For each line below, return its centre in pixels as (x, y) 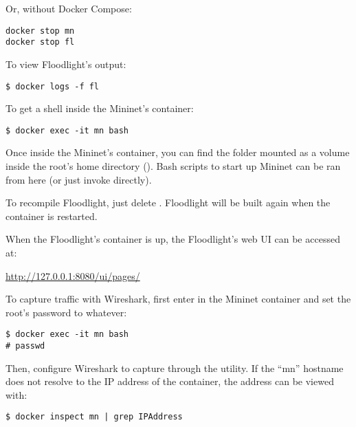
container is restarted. (52, 216)
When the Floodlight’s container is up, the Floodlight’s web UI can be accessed (173, 239)
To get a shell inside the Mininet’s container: (100, 108)
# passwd (25, 346)
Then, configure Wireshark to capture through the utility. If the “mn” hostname (175, 368)
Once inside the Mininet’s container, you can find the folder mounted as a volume (178, 152)
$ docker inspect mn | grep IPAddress (94, 417)
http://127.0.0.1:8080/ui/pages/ (73, 275)
